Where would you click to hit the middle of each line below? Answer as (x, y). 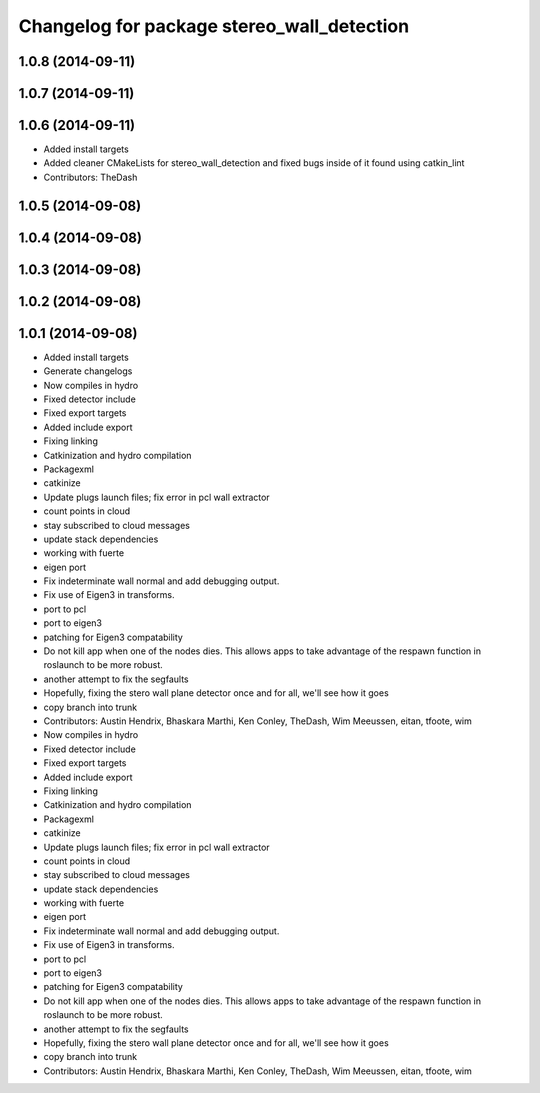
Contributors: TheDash (90, 177)
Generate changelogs (88, 371)
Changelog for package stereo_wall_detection (214, 26)
